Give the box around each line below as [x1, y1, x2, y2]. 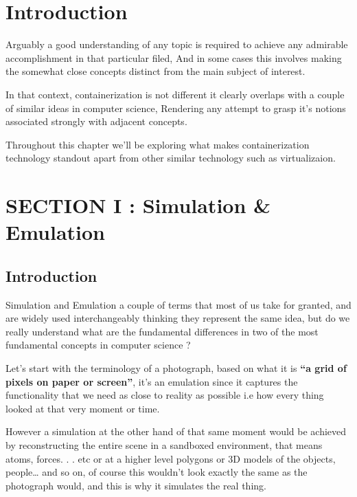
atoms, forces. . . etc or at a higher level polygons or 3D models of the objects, [5, 451, 336, 465]
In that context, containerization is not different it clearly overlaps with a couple [5, 87, 345, 101]
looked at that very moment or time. [5, 401, 160, 415]
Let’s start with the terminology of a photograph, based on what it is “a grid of [5, 361, 347, 375]
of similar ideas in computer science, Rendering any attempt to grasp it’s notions [5, 100, 346, 115]
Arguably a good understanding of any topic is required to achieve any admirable [5, 37, 348, 52]
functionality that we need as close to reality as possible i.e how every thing [5, 388, 324, 402]
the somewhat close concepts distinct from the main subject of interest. [5, 64, 306, 78]
